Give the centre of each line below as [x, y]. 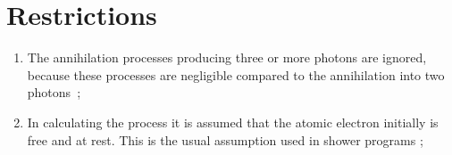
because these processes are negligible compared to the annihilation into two [236, 74]
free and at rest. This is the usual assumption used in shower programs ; [225, 139]
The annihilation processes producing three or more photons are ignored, [227, 57]
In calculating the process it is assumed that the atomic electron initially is [233, 122]
